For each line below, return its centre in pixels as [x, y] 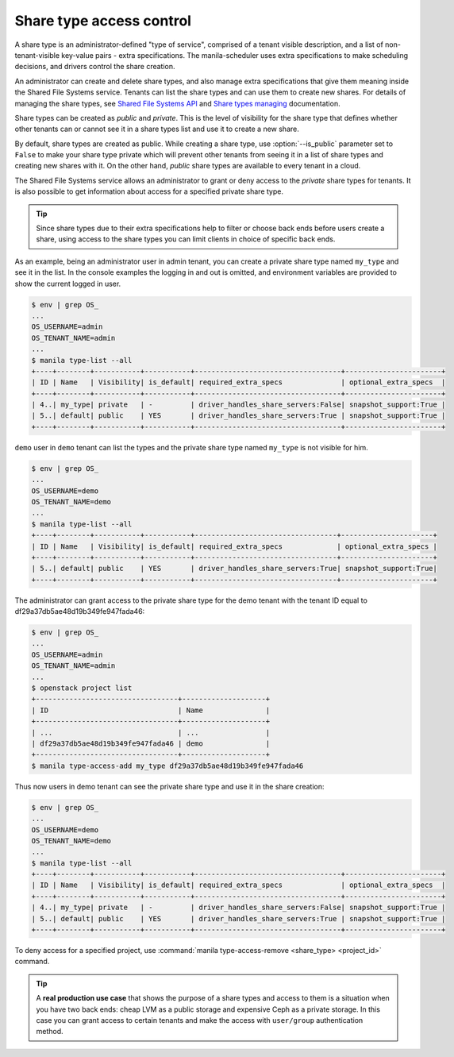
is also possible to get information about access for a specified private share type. [149, 191]
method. [50, 1032]
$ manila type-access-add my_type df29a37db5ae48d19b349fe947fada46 [167, 766]
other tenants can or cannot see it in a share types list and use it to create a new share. [157, 129]
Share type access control [103, 21]
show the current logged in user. [68, 284]
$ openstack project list [82, 688]
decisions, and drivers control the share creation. [95, 67]
